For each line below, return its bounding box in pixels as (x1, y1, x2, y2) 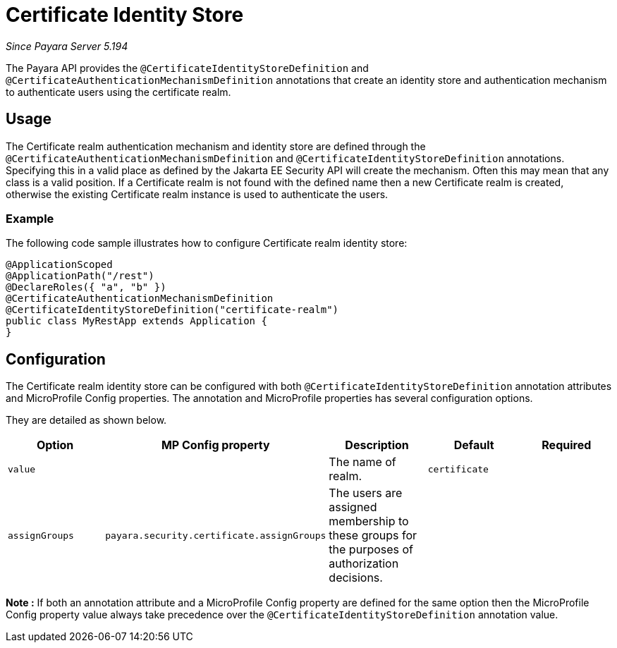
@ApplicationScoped (6, 259, 113, 271)
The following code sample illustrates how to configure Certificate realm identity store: (6, 237, 408, 250)
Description (345, 438, 409, 453)
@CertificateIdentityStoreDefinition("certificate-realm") (6, 304, 339, 316)
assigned (329, 500, 377, 515)
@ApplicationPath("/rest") (6, 270, 154, 282)
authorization (329, 556, 399, 571)
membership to (329, 514, 409, 529)
